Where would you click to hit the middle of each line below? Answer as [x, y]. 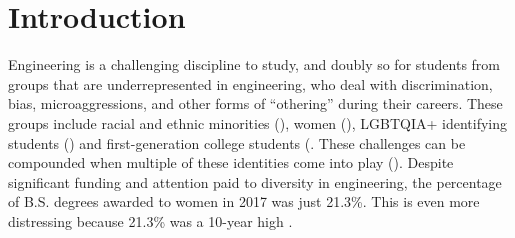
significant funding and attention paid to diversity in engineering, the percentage [255, 181]
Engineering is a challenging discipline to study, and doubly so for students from [254, 64]
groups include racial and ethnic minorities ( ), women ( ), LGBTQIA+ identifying [257, 122]
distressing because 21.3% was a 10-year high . [150, 220]
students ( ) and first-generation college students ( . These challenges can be [237, 142]
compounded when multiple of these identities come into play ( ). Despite [231, 162]
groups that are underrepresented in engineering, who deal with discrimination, [250, 83]
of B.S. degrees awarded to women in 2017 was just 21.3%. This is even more [244, 201]
